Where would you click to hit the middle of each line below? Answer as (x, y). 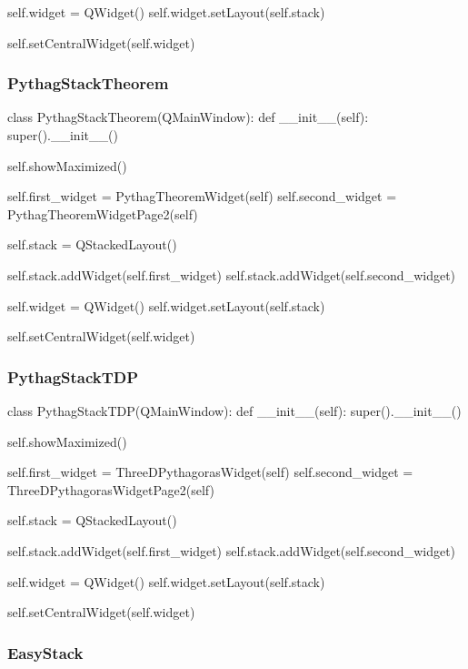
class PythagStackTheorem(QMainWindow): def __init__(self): (188, 117)
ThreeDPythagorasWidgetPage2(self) (111, 489)
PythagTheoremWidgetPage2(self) (103, 213)
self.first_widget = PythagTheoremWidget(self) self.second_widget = (202, 196)
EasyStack (45, 652)
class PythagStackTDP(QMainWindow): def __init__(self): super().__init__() (234, 410)
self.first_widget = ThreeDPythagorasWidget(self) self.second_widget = (210, 472)
